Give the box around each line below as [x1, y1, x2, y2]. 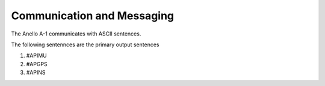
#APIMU [26, 52, 48, 60]
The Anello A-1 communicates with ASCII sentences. [11, 30, 141, 37]
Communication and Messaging [11, 9, 175, 22]
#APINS [26, 69, 46, 76]
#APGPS [26, 60, 48, 67]
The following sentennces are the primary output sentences [11, 41, 159, 48]
